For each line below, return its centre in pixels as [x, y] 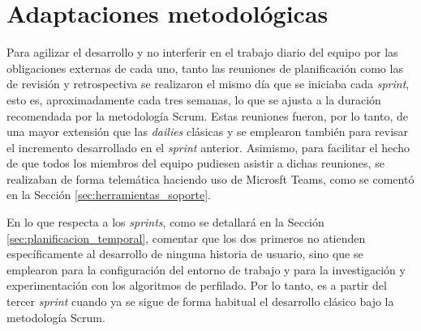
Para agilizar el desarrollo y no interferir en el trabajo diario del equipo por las [202, 52]
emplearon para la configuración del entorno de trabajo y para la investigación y [206, 269]
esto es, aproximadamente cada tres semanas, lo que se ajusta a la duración [194, 99]
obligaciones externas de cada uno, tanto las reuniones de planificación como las [205, 68]
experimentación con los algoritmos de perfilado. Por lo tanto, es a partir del [197, 285]
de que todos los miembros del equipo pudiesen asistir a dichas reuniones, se [195, 163]
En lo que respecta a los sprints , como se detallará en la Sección [165, 222]
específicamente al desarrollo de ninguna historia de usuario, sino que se [185, 254]
